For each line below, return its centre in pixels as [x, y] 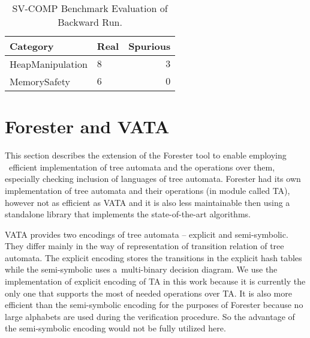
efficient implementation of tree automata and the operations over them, [142, 167]
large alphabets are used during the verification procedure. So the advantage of [150, 316]
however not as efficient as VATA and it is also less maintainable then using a [148, 202]
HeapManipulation [49, 64]
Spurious [150, 46]
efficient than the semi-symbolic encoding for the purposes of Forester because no [154, 305]
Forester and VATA [87, 126]
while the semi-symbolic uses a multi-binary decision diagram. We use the [141, 269]
